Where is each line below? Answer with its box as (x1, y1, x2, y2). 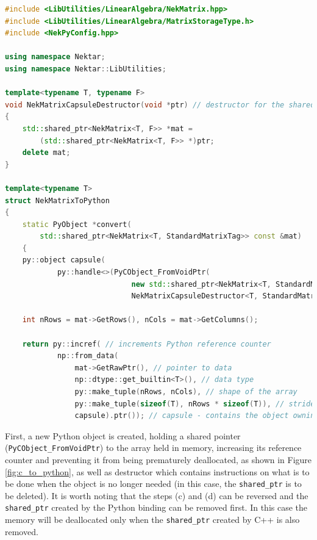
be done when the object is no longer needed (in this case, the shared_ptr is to (5, 477, 302, 490)
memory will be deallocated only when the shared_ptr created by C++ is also (5, 513, 300, 526)
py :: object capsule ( (22, 256, 105, 265)
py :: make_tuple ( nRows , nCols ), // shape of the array (74, 387, 297, 396)
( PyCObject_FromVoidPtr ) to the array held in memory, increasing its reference (5, 441, 302, 454)
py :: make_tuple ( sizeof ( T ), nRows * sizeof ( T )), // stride (74, 399, 315, 408)
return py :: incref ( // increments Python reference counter (22, 339, 271, 348)
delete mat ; (22, 148, 71, 157)
